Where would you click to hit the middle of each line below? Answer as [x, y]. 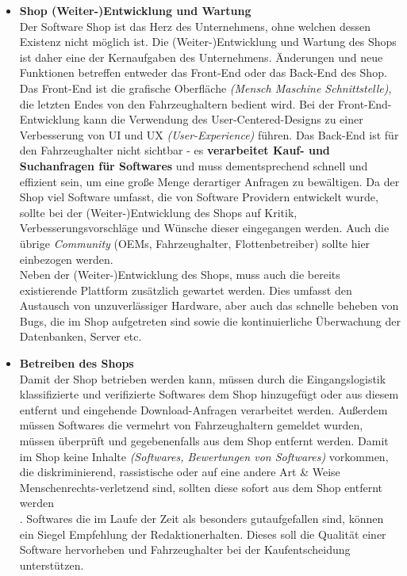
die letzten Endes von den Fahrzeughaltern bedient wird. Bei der [177, 103]
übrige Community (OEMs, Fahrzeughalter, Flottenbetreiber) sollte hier [195, 243]
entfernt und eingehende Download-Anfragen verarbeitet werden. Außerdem [203, 409]
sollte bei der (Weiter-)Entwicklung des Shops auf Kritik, [158, 212]
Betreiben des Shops [77, 363]
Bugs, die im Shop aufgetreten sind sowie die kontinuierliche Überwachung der [210, 320]
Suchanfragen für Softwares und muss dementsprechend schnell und [194, 165]
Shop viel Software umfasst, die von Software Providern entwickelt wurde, [199, 197]
